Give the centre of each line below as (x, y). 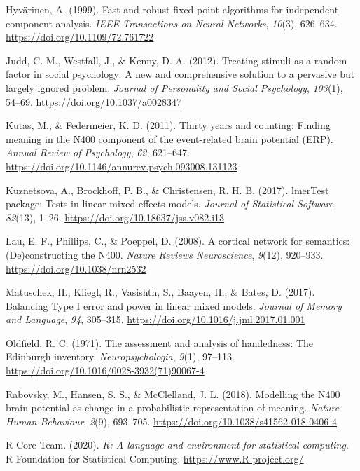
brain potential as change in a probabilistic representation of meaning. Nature (173, 408)
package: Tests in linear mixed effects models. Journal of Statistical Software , (171, 204)
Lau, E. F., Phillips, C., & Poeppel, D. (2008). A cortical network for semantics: (178, 241)
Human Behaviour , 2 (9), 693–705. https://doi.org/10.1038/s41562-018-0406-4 (171, 421)
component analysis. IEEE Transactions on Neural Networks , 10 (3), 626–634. (172, 23)
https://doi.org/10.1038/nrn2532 (76, 268)
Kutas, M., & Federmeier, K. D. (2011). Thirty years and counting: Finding (168, 125)
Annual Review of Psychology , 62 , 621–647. (98, 152)
